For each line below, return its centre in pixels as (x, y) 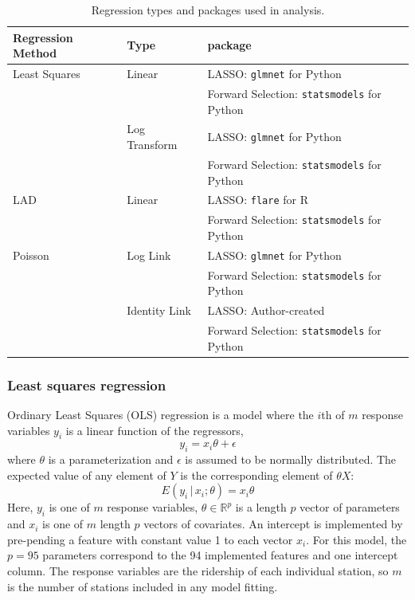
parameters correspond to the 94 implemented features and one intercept (220, 555)
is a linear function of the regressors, (155, 430)
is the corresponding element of (256, 475)
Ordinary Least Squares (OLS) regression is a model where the (161, 414)
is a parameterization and (111, 459)
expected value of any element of (87, 475)
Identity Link (159, 310)
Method (35, 53)
